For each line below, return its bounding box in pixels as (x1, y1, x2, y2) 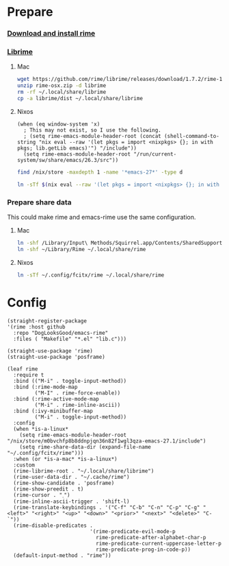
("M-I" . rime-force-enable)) (34, 389, 121, 397)
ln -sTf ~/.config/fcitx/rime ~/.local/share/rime (16, 272, 165, 279)
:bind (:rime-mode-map (13, 384, 78, 390)
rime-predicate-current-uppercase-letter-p (95, 540, 222, 547)
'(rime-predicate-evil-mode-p (90, 528, 176, 535)
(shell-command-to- (163, 132, 220, 139)
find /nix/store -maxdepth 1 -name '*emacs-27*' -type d (16, 169, 183, 176)
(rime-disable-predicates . (13, 522, 94, 529)
